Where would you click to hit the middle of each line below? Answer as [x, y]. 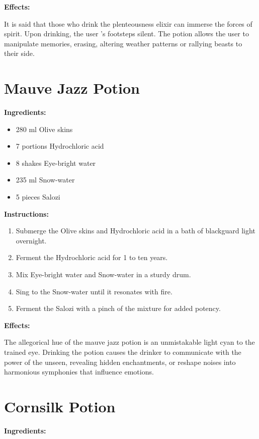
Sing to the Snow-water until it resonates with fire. [94, 291]
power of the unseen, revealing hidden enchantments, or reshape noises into [120, 362]
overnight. [31, 240]
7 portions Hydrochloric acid [60, 146]
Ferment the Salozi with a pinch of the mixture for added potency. [118, 308]
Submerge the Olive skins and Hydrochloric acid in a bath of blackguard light [136, 231]
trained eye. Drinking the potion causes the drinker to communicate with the [123, 352]
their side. [19, 53]
